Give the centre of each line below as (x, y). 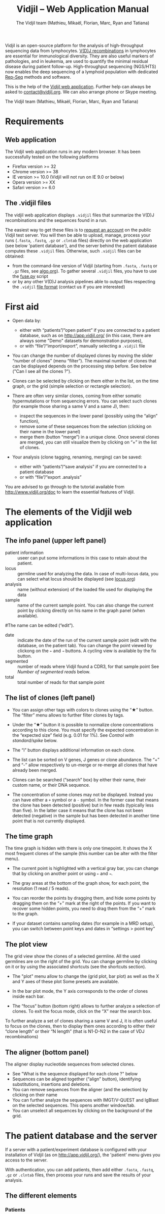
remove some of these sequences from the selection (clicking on (85, 426)
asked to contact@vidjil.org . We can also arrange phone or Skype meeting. (81, 92)
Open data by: (27, 320)
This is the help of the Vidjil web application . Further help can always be (78, 86)
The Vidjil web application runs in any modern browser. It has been (73, 152)
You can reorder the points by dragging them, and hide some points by (84, 898)
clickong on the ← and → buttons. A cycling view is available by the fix (87, 651)
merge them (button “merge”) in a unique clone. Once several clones (89, 437)
